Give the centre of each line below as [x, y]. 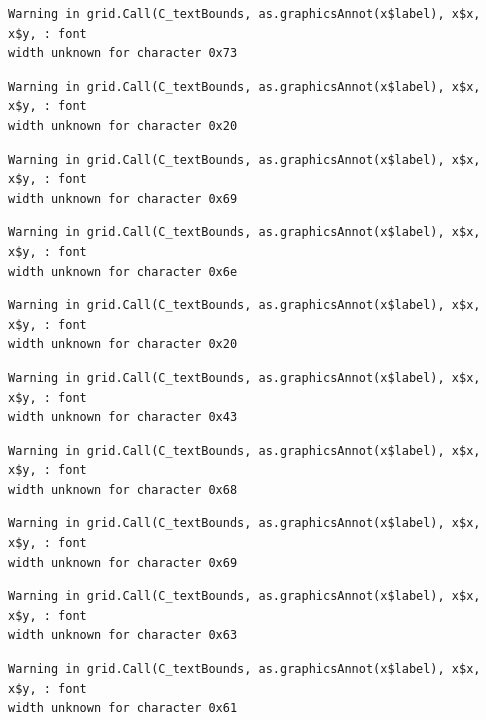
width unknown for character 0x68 [123, 489]
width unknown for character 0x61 [123, 708]
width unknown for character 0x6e [123, 271]
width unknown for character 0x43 [123, 417]
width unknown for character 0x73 [123, 53]
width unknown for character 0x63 [123, 635]
